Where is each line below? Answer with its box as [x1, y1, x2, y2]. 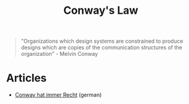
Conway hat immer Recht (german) [14, 91, 102, 99]
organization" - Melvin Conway [20, 50, 98, 58]
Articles [6, 72, 47, 85]
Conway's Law [63, 4, 139, 17]
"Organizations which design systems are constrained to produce [20, 37, 184, 45]
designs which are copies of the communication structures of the [20, 44, 183, 51]
